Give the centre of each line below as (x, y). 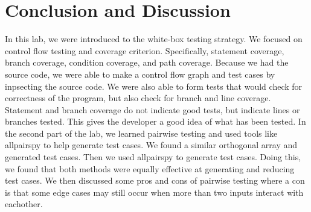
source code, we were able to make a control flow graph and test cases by (140, 74)
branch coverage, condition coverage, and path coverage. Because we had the (147, 62)
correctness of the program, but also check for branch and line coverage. (138, 98)
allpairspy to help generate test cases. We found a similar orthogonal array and (151, 145)
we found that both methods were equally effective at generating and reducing (150, 168)
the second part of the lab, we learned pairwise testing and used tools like (141, 133)
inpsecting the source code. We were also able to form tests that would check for (154, 86)
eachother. (24, 204)
